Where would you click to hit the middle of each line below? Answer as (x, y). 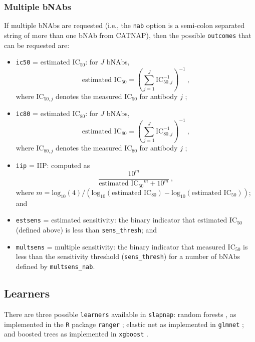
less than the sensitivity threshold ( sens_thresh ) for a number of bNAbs (128, 256)
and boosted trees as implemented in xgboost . (76, 334)
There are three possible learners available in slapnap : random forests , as (120, 314)
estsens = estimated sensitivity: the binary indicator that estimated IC (126, 220)
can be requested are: (37, 45)
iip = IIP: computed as (53, 165)
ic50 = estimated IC (48, 62)
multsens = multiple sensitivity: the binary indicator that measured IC (125, 246)
